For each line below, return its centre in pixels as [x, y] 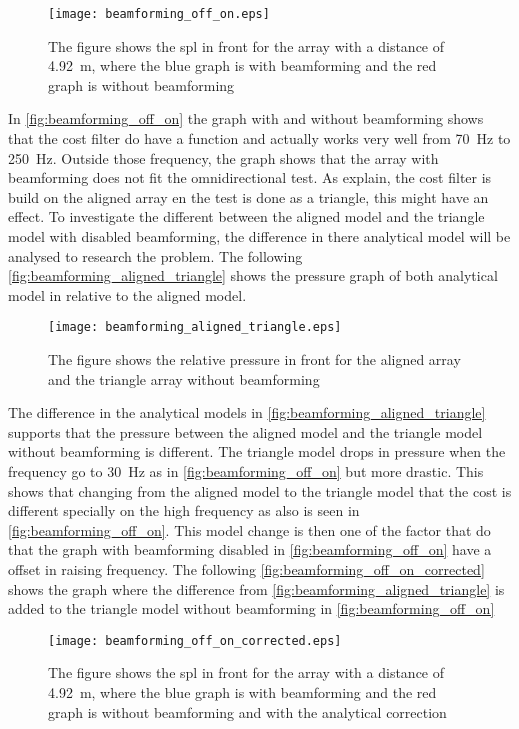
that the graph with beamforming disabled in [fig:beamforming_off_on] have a [250, 549]
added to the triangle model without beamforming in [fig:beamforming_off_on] [251, 608]
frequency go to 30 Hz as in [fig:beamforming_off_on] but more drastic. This [246, 471]
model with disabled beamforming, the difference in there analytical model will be [259, 236]
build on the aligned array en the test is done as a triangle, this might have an [248, 196]
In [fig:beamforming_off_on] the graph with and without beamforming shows [246, 118]
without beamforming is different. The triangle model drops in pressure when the [257, 451]
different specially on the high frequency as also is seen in [184, 510]
